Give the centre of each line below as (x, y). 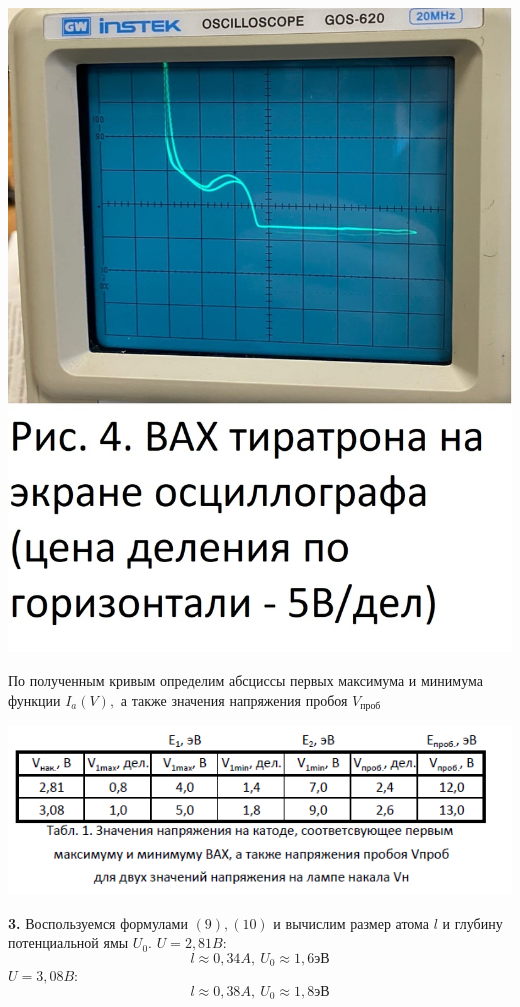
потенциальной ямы (68, 942)
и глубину (472, 922)
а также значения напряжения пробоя (234, 699)
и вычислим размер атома (351, 922)
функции (34, 699)
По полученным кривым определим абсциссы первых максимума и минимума (245, 679)
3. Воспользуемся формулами (98, 922)
